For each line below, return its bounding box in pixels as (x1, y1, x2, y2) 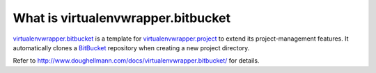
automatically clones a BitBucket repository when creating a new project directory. (13, 43, 250, 52)
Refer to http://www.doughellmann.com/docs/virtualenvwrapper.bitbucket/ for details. (13, 56, 260, 65)
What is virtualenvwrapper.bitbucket (13, 10, 231, 25)
